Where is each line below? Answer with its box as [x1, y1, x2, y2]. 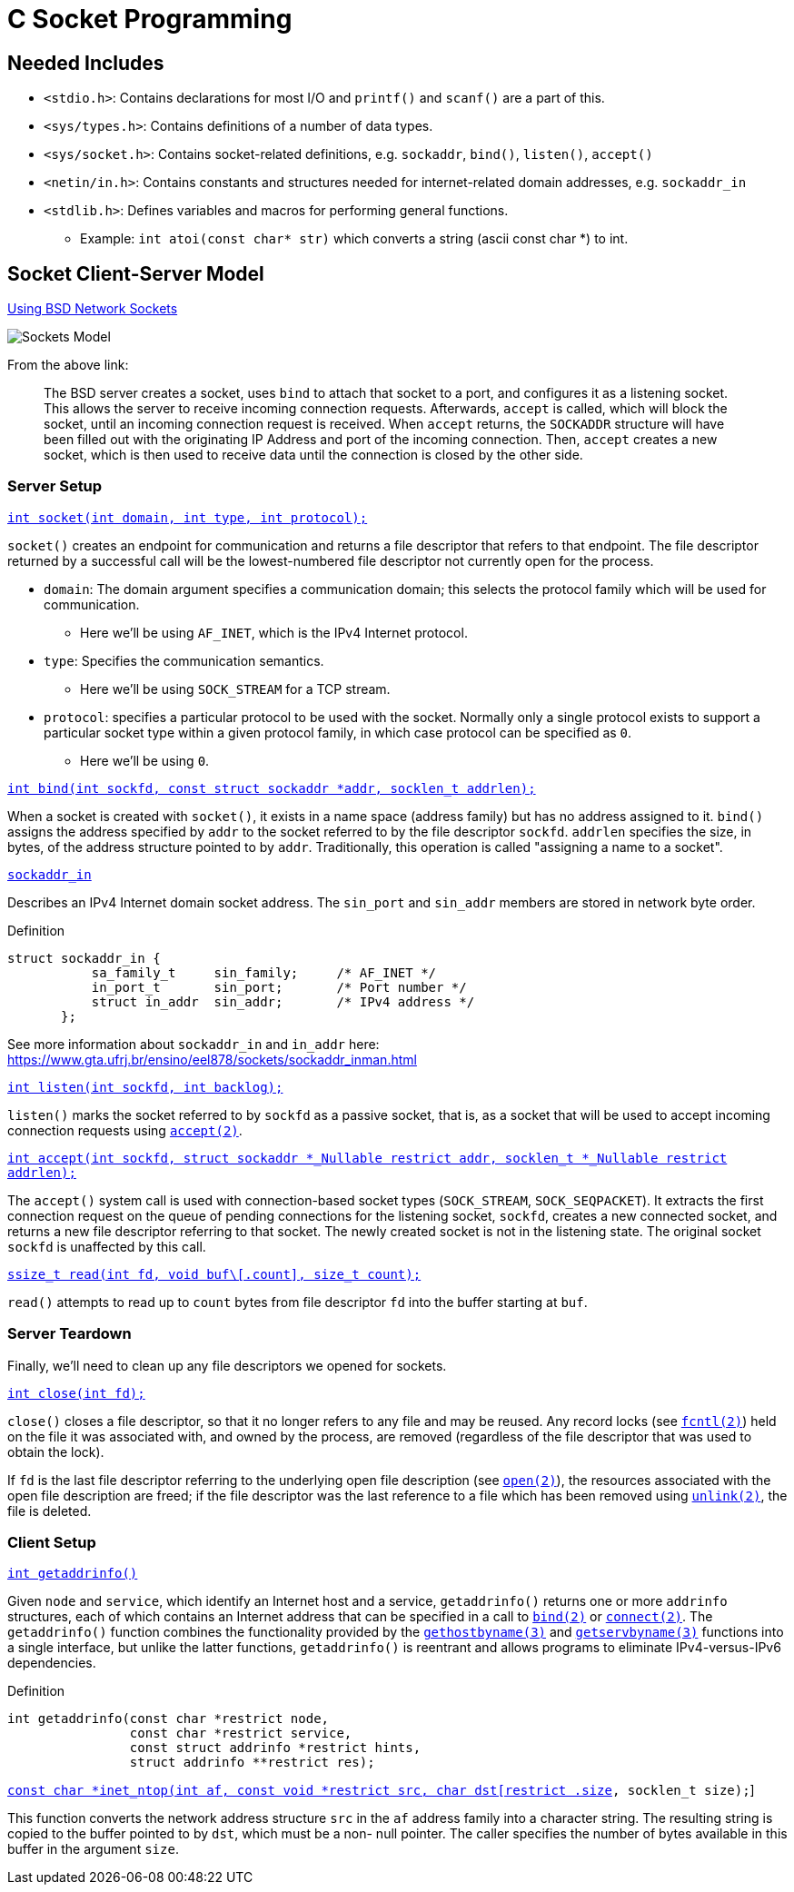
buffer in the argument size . [7, 1841, 179, 1857]
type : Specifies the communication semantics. [44, 652, 324, 669]
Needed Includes [7, 51, 164, 74]
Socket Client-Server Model [7, 262, 264, 285]
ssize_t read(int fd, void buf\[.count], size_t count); [7, 1266, 422, 1282]
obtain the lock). [7, 1443, 104, 1460]
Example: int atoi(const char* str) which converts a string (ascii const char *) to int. [80, 231, 629, 247]
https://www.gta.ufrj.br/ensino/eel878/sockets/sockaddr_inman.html [7, 1051, 417, 1067]
